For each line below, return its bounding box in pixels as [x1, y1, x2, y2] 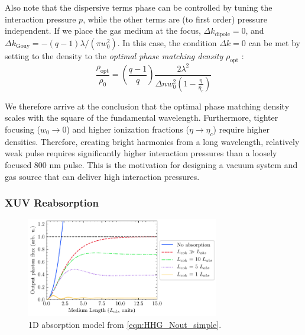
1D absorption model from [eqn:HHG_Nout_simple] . [28, 318, 222, 330]
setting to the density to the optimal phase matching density [5, 49, 223, 62]
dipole [215, 31, 231, 37]
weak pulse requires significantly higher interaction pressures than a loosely [5, 147, 277, 159]
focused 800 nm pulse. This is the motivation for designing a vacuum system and [5, 159, 298, 171]
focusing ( [5, 123, 40, 136]
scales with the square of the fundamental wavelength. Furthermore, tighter [5, 111, 278, 124]
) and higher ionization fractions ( [66, 123, 189, 136]
